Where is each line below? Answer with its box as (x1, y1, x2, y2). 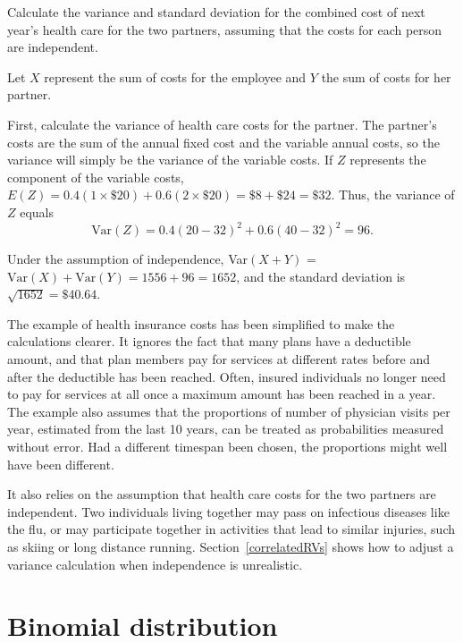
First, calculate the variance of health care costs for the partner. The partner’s (7, 114, 437, 133)
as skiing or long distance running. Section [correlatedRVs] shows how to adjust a (7, 537, 454, 555)
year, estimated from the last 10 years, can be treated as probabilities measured (7, 419, 444, 438)
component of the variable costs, (7, 167, 184, 186)
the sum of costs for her (321, 67, 451, 86)
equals (20, 202, 55, 221)
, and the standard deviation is (236, 267, 406, 285)
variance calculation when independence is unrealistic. (7, 554, 303, 573)
